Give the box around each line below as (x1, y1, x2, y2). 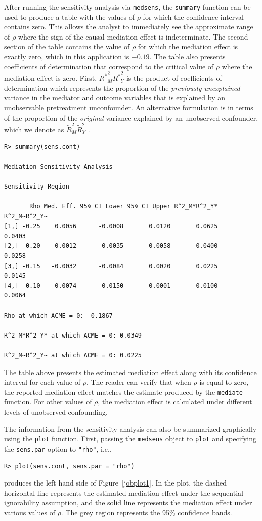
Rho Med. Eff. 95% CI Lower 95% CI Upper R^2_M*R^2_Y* (29, 203, 218, 210)
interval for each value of (4, 377, 80, 387)
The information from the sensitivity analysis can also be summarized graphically (4, 423, 257, 434)
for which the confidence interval (143, 11, 244, 22)
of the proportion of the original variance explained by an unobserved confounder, (4, 112, 258, 123)
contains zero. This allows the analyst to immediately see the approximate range (4, 21, 253, 32)
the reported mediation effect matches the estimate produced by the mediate (4, 386, 243, 397)
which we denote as (4, 124, 64, 134)
